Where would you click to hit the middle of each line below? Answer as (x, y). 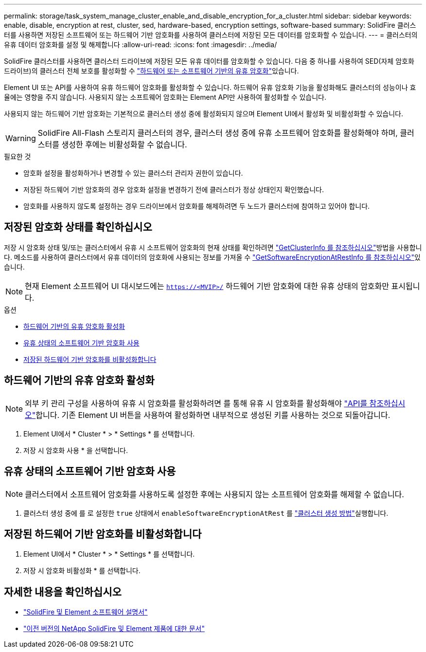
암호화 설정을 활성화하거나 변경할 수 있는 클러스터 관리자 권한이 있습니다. (133, 173)
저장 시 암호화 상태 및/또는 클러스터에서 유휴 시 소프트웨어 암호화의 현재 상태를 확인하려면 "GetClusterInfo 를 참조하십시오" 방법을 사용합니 (213, 247)
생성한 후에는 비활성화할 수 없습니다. (124, 145)
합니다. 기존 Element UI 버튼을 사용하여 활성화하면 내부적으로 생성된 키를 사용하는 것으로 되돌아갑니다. (213, 415)
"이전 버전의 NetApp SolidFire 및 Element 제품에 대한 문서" (114, 629)
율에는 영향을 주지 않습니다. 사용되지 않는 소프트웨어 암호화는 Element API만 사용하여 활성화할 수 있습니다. (165, 97)
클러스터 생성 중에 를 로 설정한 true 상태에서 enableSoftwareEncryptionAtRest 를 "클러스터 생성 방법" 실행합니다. (206, 513)
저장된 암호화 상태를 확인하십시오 (78, 227)
